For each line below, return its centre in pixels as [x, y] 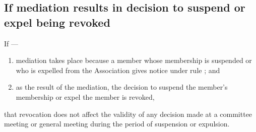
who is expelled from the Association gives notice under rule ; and [118, 70]
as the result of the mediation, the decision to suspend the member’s [122, 87]
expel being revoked [57, 22]
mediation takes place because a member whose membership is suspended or [134, 60]
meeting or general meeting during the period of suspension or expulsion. [117, 124]
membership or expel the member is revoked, [85, 96]
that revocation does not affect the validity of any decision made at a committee [128, 114]
